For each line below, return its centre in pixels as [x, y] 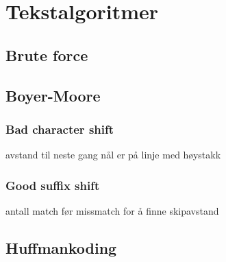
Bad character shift [60, 129]
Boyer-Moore [53, 95]
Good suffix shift [53, 185]
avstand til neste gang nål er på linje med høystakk [113, 155]
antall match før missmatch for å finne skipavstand [112, 210]
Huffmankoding [61, 247]
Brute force [47, 55]
